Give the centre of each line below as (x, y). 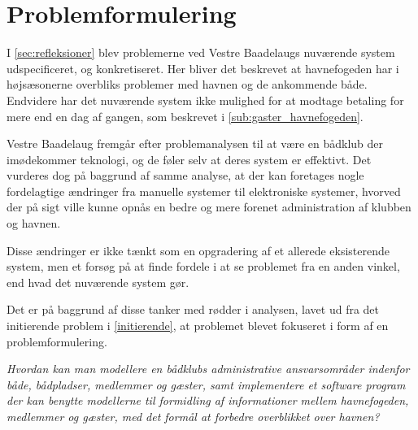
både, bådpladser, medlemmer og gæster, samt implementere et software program (206, 384)
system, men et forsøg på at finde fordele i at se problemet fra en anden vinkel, (203, 266)
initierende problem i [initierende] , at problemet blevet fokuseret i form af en (198, 326)
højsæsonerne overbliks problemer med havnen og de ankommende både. (187, 84)
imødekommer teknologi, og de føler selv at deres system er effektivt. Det (189, 159)
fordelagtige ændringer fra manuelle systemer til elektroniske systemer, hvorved (204, 191)
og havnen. (34, 223)
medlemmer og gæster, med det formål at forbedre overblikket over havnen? (193, 416)
